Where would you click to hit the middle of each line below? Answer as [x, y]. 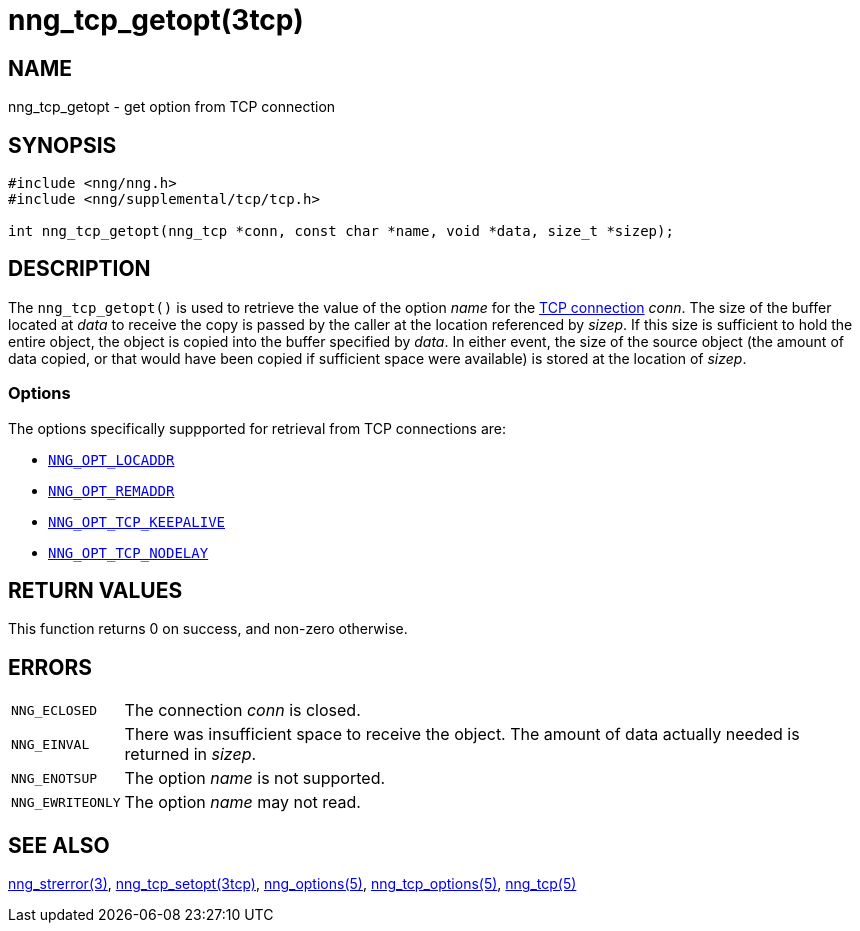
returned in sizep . [190, 754]
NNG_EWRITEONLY [66, 802]
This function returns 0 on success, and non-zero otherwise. [208, 629]
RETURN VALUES [95, 591]
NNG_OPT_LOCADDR [111, 459]
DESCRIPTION [79, 269]
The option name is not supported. [255, 778]
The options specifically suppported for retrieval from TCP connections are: [257, 428]
